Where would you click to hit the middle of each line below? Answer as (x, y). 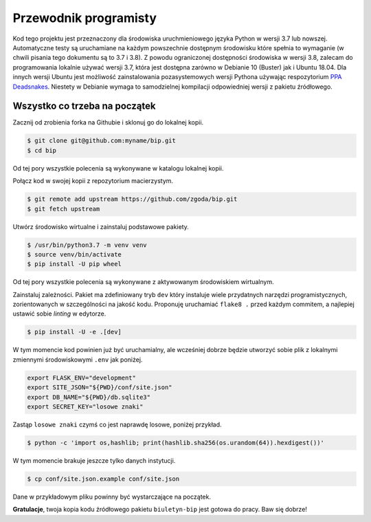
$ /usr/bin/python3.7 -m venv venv (87, 245)
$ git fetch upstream (64, 209)
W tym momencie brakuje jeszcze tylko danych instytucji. (94, 460)
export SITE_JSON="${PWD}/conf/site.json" (100, 388)
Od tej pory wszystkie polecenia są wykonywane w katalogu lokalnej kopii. (118, 168)
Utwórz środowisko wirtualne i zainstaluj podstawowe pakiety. (101, 226)
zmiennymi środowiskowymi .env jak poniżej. (78, 359)
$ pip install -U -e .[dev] (74, 332)
